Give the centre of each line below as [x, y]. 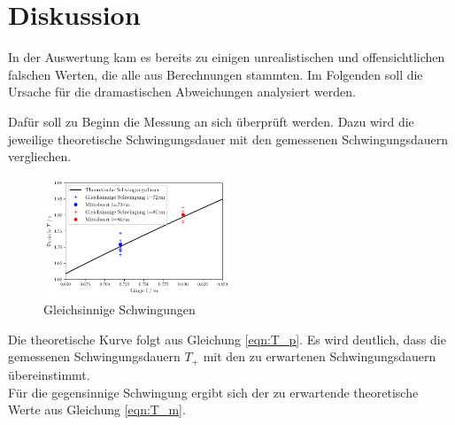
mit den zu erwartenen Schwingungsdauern [320, 356]
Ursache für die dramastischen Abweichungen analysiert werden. [182, 92]
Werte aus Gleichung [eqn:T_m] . [97, 410]
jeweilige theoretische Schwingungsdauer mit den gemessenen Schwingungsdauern [228, 139]
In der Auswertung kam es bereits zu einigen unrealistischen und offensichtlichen [227, 57]
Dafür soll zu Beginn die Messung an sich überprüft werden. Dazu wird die [211, 121]
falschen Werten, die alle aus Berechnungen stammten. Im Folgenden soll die [216, 74]
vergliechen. [40, 156]
